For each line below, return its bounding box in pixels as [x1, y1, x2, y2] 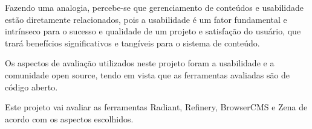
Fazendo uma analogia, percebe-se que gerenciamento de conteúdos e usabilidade [5, 1, 304, 13]
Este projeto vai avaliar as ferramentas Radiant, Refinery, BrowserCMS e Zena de [5, 101, 308, 113]
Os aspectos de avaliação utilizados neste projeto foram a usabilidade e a [5, 57, 275, 69]
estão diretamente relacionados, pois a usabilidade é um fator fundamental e [5, 13, 287, 25]
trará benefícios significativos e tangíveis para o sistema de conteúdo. [5, 36, 260, 49]
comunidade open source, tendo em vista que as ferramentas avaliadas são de [5, 68, 290, 81]
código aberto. [5, 80, 58, 93]
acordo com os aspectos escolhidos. [5, 112, 134, 125]
